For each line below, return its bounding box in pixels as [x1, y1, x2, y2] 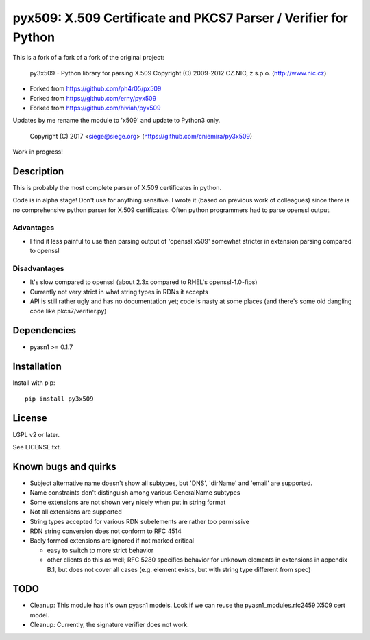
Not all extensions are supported [29, 508, 123, 516]
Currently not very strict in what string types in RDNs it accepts [29, 287, 208, 296]
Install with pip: [12, 379, 56, 387]
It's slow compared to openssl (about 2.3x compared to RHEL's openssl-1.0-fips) [29, 278, 258, 286]
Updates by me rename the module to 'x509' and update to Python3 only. [12, 117, 221, 125]
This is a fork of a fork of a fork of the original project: [12, 54, 164, 62]
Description [12, 165, 64, 177]
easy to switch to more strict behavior [47, 546, 154, 554]
